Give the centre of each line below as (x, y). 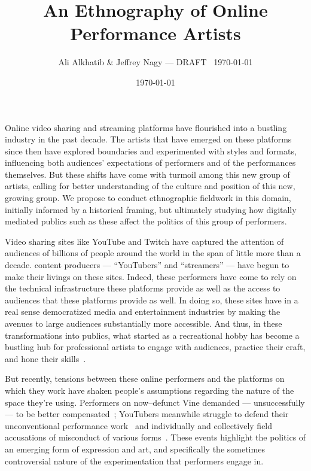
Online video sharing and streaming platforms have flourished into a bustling (146, 127)
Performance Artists (155, 33)
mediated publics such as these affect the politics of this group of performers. (146, 221)
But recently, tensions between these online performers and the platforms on (145, 379)
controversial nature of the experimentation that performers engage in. (134, 461)
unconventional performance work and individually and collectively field (139, 425)
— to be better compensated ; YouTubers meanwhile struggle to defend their (147, 414)
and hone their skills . (45, 358)
